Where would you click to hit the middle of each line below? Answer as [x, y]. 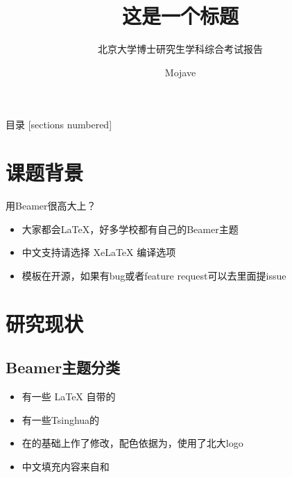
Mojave [180, 72]
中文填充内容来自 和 [66, 466]
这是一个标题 [180, 16]
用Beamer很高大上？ [51, 206]
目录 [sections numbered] [59, 125]
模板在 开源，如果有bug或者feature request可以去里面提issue [154, 275]
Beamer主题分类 [63, 367]
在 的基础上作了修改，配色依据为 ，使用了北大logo [132, 443]
